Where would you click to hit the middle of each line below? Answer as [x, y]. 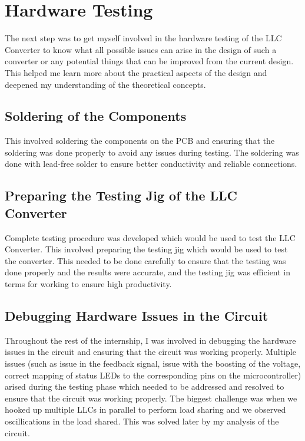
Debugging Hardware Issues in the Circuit [137, 316]
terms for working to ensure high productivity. [88, 284]
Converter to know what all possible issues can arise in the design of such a [141, 49]
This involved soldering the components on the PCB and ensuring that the [140, 141]
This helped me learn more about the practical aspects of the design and [136, 72]
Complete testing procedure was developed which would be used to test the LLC [150, 237]
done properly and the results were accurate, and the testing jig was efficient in [148, 272]
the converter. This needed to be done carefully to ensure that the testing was [145, 260]
